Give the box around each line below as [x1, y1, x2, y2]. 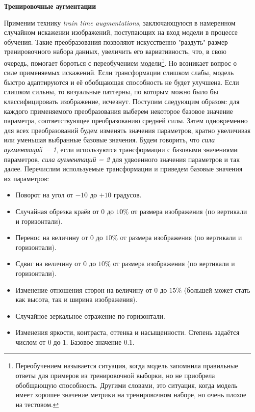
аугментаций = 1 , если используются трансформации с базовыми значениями [4, 144, 238, 154]
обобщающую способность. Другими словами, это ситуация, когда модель [15, 380, 237, 390]
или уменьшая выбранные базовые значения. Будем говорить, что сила [4, 135, 215, 145]
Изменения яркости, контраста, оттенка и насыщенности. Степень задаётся [15, 327, 240, 337]
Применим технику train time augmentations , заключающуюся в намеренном [4, 17, 236, 27]
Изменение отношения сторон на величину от [15, 284, 152, 295]
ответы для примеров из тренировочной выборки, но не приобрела [15, 370, 215, 381]
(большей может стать [184, 284, 251, 295]
